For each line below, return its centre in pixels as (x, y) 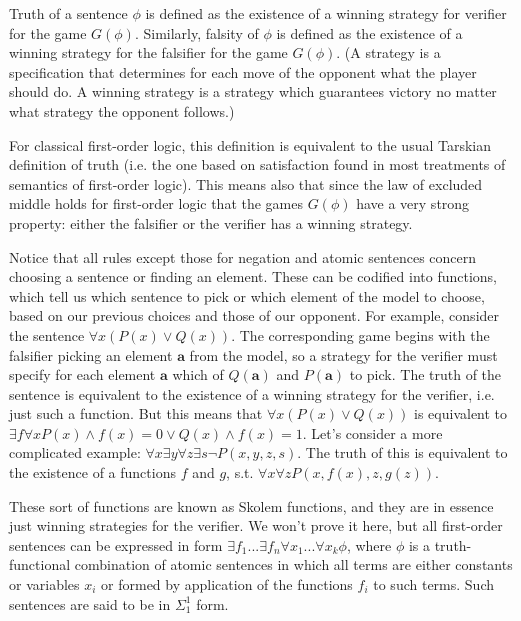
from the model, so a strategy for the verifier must (343, 354)
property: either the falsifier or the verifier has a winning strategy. (211, 222)
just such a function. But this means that (136, 413)
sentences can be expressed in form (116, 544)
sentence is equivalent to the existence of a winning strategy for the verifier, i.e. (252, 393)
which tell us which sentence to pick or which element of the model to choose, (247, 295)
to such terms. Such (433, 584)
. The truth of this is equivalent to (402, 452)
